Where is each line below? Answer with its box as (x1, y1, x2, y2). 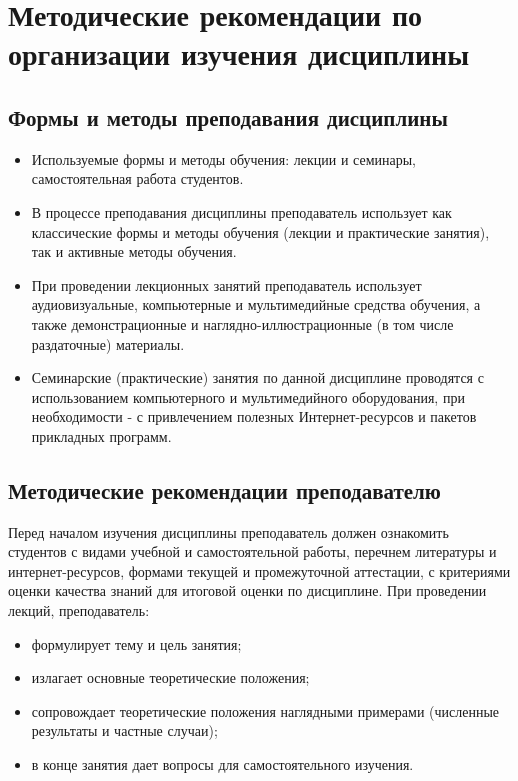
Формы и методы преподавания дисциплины (8, 101, 448, 132)
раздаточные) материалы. (31, 333, 185, 354)
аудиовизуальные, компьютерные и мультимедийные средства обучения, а (31, 294, 481, 315)
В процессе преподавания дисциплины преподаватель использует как (31, 201, 452, 222)
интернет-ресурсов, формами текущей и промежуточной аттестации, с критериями (8, 560, 511, 581)
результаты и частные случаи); (31, 720, 218, 741)
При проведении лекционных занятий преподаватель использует (31, 274, 422, 295)
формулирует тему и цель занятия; (31, 633, 242, 654)
